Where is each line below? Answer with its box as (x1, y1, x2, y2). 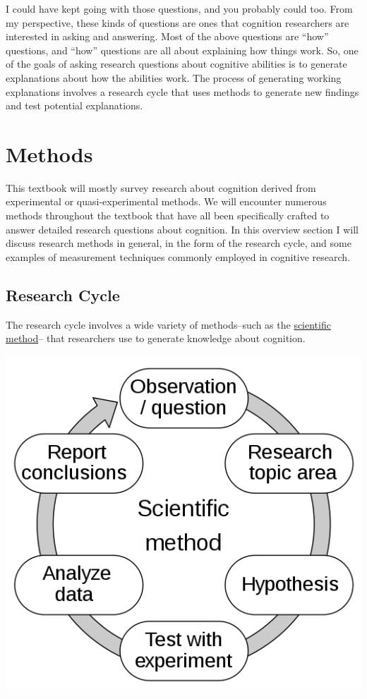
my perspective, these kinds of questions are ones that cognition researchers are (6, 15, 349, 30)
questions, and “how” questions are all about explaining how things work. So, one (6, 42, 359, 57)
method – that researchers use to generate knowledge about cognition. (6, 331, 306, 346)
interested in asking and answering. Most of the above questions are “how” (6, 29, 329, 44)
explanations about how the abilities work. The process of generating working (6, 70, 342, 85)
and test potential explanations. (6, 98, 143, 113)
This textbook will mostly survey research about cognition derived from (6, 180, 316, 195)
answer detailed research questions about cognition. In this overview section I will (6, 221, 359, 236)
